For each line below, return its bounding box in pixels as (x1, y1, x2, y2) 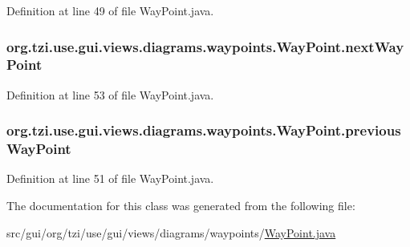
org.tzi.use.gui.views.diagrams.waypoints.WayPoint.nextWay (6, 36, 404, 56)
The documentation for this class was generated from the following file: (6, 197, 355, 214)
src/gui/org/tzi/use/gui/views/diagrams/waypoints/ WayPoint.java (6, 224, 336, 241)
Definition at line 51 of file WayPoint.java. (6, 170, 214, 187)
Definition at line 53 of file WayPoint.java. (6, 86, 214, 103)
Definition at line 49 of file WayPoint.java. (6, 2, 214, 18)
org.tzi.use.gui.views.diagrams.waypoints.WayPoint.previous (6, 120, 401, 140)
